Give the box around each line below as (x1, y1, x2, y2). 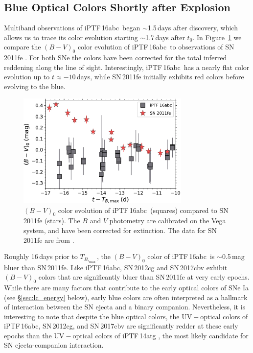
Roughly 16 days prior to (4, 251, 78, 261)
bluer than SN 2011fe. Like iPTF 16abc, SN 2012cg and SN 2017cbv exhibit (4, 262, 228, 272)
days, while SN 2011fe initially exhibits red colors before (76, 71, 244, 82)
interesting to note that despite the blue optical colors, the (4, 311, 180, 321)
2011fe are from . (23, 235, 74, 245)
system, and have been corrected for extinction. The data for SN (23, 225, 217, 235)
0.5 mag (222, 251, 245, 261)
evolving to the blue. (4, 81, 66, 91)
